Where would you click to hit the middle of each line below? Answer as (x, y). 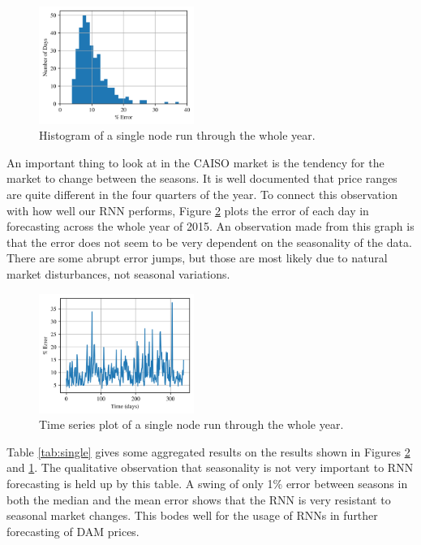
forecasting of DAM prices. (73, 531)
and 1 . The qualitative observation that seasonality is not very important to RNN (210, 467)
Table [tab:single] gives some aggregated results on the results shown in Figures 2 (208, 451)
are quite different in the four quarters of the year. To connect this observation (202, 194)
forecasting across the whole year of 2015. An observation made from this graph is (210, 226)
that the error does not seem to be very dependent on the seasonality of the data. (209, 242)
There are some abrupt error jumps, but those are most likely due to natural (197, 258)
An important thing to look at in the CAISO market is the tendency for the (195, 162)
